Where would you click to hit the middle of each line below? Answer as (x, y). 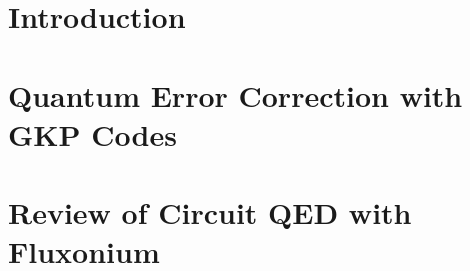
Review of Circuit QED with (210, 212)
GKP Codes (92, 133)
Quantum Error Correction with (235, 94)
